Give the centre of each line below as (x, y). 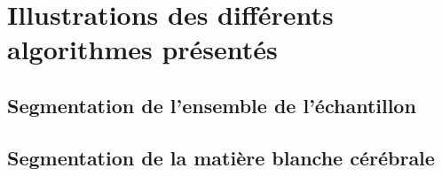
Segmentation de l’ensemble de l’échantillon (212, 105)
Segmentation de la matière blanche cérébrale (221, 157)
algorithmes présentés (142, 49)
